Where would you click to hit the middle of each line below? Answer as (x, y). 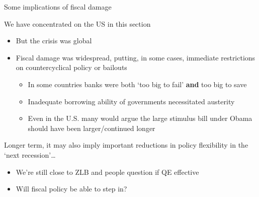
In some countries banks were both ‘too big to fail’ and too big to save (137, 84)
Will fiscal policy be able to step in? (71, 189)
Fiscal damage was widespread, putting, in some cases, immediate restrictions (136, 57)
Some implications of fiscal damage (58, 7)
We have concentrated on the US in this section (77, 23)
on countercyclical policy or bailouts (71, 67)
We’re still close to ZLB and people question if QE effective (107, 172)
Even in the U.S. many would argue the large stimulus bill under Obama (140, 118)
